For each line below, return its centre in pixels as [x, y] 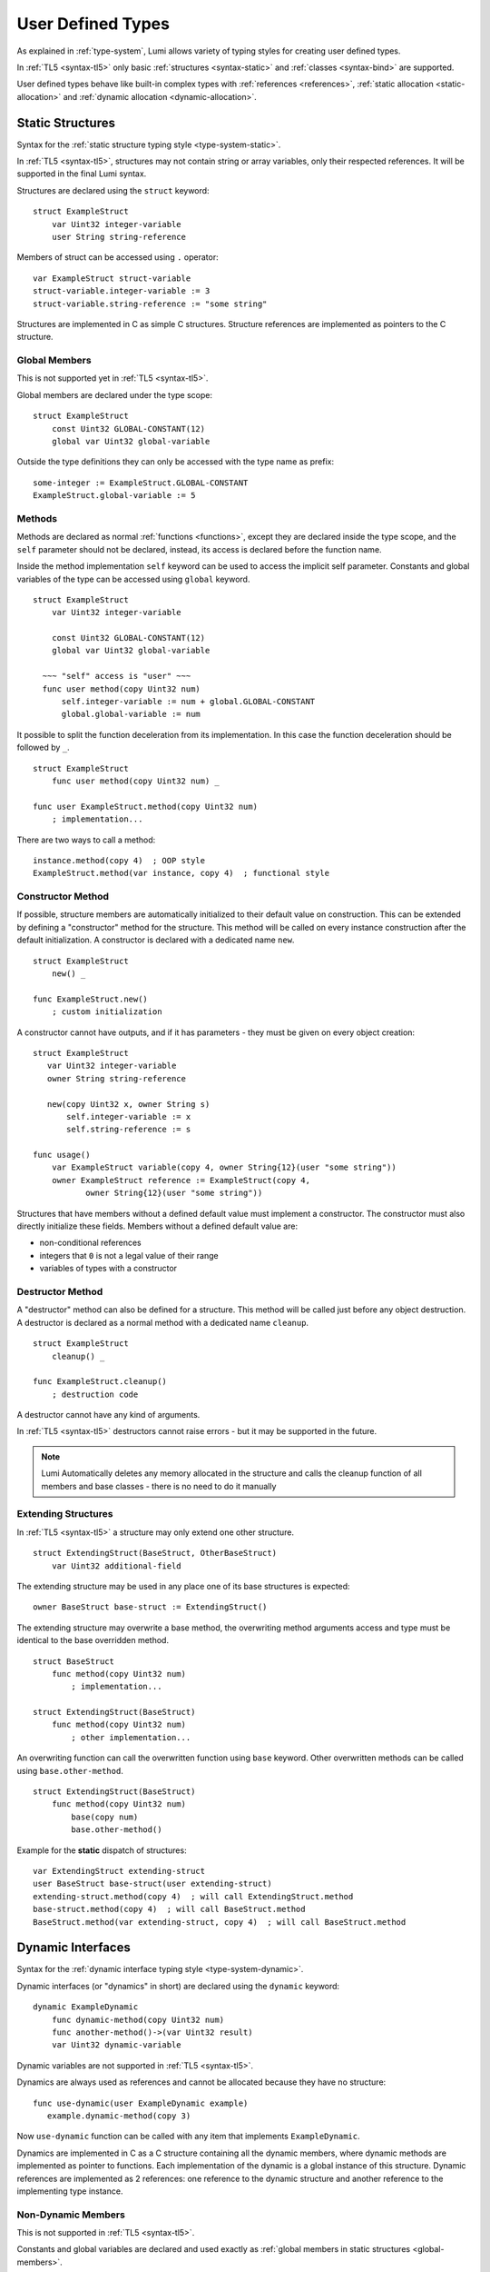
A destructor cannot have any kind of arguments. [108, 1415]
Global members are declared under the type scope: [115, 394]
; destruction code [95, 1394]
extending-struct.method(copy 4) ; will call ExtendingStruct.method [193, 1896]
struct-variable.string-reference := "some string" [150, 304]
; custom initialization [107, 1012]
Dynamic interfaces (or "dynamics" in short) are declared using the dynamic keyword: [178, 1986]
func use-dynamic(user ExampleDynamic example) [141, 2103]
